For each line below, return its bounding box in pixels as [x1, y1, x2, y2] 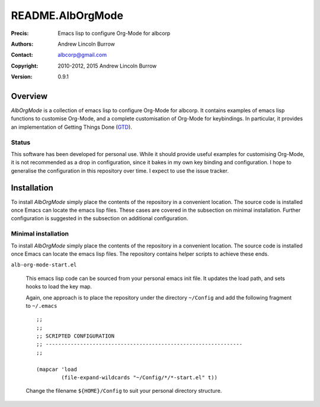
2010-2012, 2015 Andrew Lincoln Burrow [57, 62, 157, 69]
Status [11, 138, 31, 147]
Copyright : [11, 62, 39, 69]
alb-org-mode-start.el [11, 262, 77, 268]
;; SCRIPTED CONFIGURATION [36, 333, 115, 339]
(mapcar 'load [36, 365, 77, 373]
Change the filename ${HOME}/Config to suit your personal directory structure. [25, 387, 222, 395]
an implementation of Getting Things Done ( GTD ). [11, 123, 133, 131]
